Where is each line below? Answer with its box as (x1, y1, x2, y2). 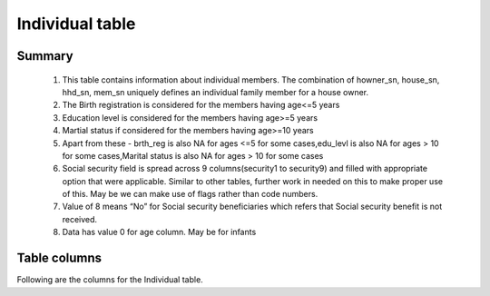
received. (62, 213, 98, 224)
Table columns (16, 251, 103, 266)
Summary (16, 48, 73, 64)
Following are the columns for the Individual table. (16, 274, 203, 285)
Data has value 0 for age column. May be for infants (62, 227, 257, 238)
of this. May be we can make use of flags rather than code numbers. (62, 189, 318, 200)
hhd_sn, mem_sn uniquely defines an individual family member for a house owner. (62, 86, 369, 97)
